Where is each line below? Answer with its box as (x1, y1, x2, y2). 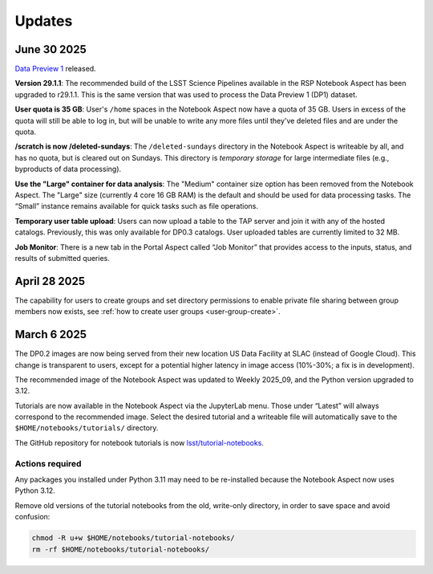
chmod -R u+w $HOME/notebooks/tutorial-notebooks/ (31, 534, 236, 543)
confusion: (14, 512, 51, 522)
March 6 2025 (14, 328, 87, 341)
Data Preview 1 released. (14, 64, 96, 74)
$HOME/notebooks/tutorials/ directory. (14, 423, 159, 433)
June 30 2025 (14, 43, 87, 56)
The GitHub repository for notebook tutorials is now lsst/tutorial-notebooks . (14, 438, 265, 447)
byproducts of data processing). (14, 165, 122, 174)
